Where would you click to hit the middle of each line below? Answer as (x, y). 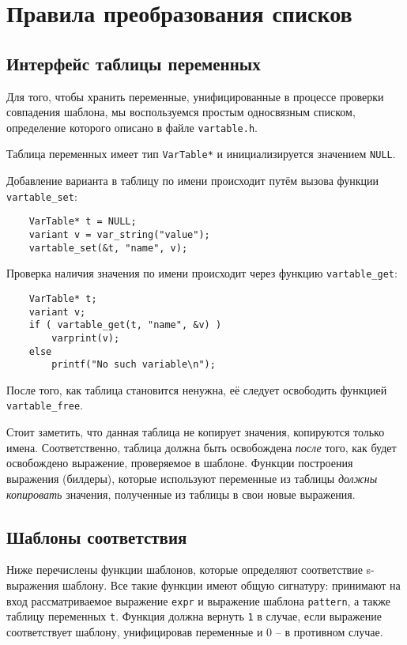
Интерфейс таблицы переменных (134, 63)
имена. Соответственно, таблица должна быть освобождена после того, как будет (202, 447)
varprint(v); (86, 338)
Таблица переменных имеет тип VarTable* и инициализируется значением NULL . (201, 154)
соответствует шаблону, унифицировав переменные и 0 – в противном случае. (195, 631)
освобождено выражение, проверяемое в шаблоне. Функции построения (180, 463)
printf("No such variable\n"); (134, 365)
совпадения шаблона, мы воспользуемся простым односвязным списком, (181, 112)
